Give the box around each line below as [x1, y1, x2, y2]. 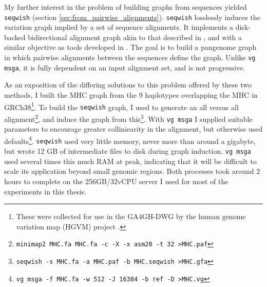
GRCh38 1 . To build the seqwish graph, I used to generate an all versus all [4, 100, 239, 112]
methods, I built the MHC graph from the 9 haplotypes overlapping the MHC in [4, 89, 258, 100]
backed [4, 31, 26, 42]
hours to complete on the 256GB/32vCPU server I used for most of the [4, 175, 228, 186]
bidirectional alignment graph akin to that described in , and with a [28, 31, 242, 42]
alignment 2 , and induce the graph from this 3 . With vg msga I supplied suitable [4, 112, 253, 124]
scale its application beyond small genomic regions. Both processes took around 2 [4, 166, 260, 176]
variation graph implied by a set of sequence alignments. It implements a [4, 22, 234, 32]
